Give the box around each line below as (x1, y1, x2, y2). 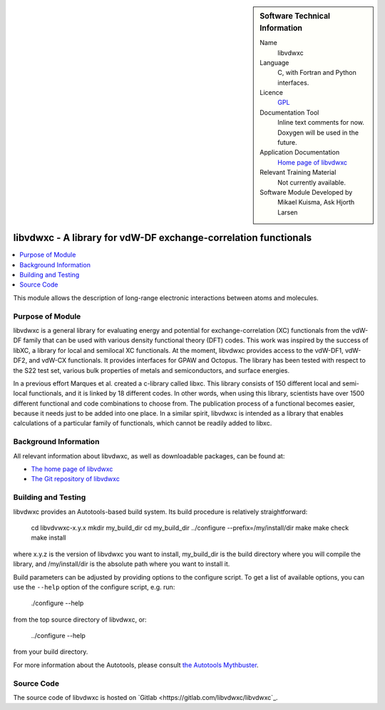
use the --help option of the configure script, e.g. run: (13, 582, 175, 591)
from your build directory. (13, 647, 88, 656)
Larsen (277, 207, 298, 217)
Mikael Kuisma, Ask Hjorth (277, 198, 355, 207)
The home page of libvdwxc (31, 465, 113, 473)
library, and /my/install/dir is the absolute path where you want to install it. (13, 560, 230, 568)
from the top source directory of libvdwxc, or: (13, 615, 147, 624)
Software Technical (260, 11, 331, 21)
